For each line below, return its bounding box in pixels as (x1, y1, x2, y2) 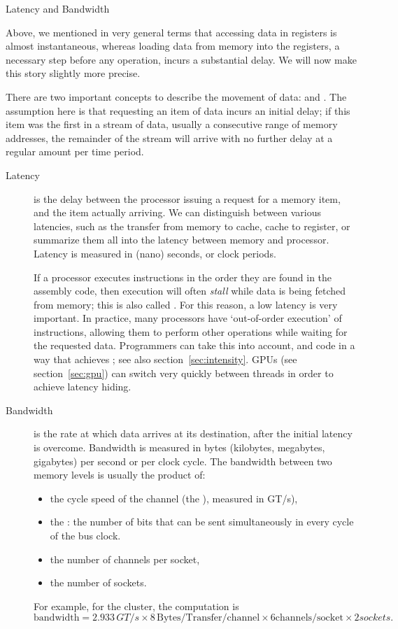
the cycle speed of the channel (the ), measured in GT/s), (50, 490, 298, 505)
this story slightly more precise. (6, 66, 141, 80)
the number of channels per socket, (50, 551, 200, 566)
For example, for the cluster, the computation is (34, 598, 239, 613)
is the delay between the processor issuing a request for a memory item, (34, 191, 341, 206)
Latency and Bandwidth (6, 1, 110, 15)
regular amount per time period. (6, 144, 144, 159)
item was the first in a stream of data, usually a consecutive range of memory (6, 117, 338, 132)
